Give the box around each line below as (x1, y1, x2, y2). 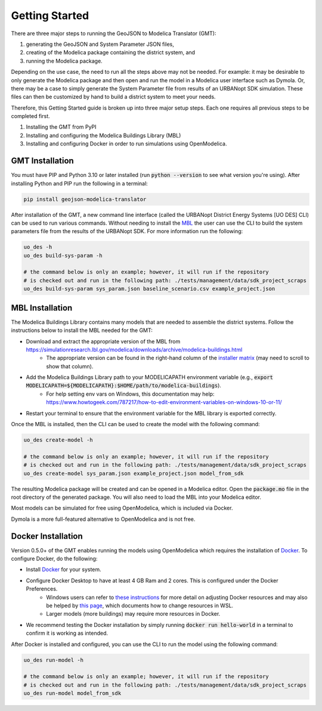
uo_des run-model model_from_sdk (23, 690, 122, 697)
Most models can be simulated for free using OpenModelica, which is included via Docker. (11, 504, 233, 512)
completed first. (11, 113, 50, 120)
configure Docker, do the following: (11, 555, 98, 563)
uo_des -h (23, 244, 52, 250)
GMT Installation (11, 156, 74, 166)
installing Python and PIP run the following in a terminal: (11, 179, 148, 187)
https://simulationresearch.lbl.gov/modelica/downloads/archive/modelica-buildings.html (26, 346, 243, 353)
